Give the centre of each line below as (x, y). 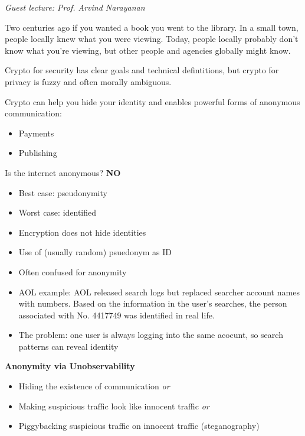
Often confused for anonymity (73, 271)
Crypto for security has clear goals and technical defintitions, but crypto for (142, 70)
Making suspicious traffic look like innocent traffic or (114, 406)
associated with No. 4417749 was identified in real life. (117, 315)
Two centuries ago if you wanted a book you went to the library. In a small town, (152, 27)
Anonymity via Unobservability (70, 366)
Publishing (38, 153)
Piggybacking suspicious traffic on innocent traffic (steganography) (139, 426)
